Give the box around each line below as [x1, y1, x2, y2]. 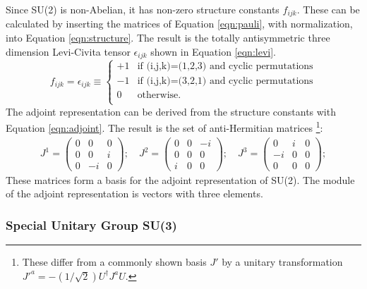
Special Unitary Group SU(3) [6, 216, 177, 233]
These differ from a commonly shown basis [22, 254, 207, 269]
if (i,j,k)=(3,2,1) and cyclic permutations [137, 76, 313, 87]
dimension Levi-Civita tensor [6, 44, 131, 59]
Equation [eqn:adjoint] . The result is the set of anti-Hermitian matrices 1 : [6, 118, 323, 135]
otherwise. [137, 90, 181, 101]
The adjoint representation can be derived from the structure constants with [6, 104, 336, 118]
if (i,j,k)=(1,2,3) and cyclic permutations [137, 61, 313, 72]
